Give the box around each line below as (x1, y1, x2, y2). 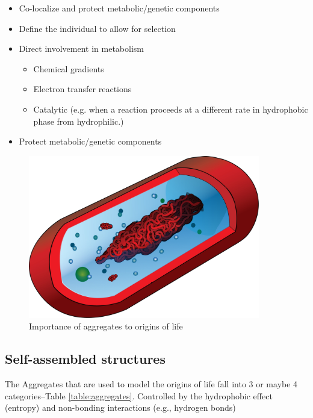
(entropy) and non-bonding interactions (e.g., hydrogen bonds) (5, 401, 236, 414)
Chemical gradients (33, 62, 104, 75)
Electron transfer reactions (33, 83, 132, 95)
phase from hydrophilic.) (33, 114, 124, 127)
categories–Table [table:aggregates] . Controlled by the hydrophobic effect (5, 389, 273, 402)
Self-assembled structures (5, 349, 166, 368)
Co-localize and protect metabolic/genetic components (19, 2, 220, 14)
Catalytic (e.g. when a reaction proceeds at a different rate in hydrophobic (33, 102, 308, 115)
